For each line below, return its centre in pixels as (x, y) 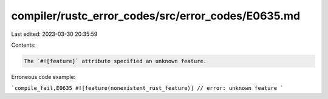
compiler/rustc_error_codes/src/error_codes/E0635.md (156, 16)
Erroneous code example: (43, 77)
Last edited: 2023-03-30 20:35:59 (54, 34)
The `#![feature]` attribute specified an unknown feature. (115, 61)
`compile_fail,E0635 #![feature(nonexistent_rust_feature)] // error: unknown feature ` (147, 88)
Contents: (23, 45)
